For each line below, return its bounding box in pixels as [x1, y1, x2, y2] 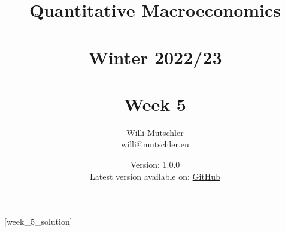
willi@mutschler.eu [121, 138, 189, 150]
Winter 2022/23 [88, 44, 222, 69]
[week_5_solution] [4, 215, 72, 228]
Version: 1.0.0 [130, 158, 180, 171]
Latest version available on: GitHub [90, 170, 220, 182]
